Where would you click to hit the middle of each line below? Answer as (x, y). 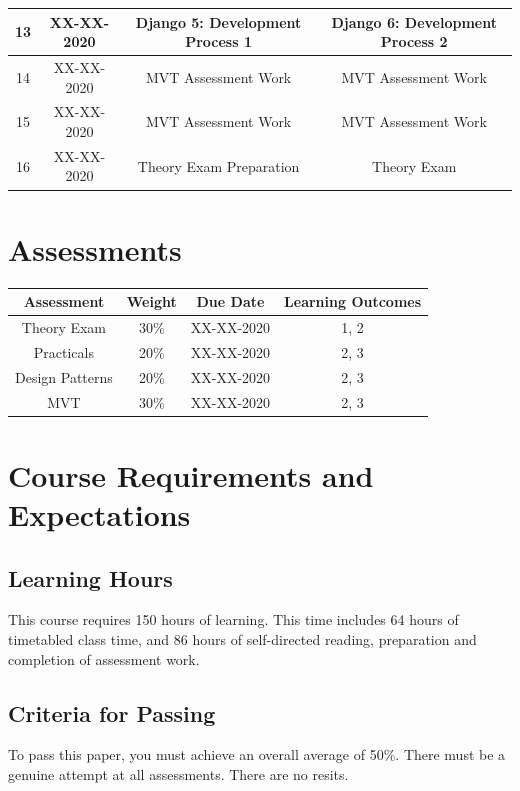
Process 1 (218, 41)
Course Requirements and (191, 474)
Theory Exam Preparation (218, 165)
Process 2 (414, 41)
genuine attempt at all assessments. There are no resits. (178, 773)
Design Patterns (64, 376)
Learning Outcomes (353, 301)
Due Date (230, 301)
